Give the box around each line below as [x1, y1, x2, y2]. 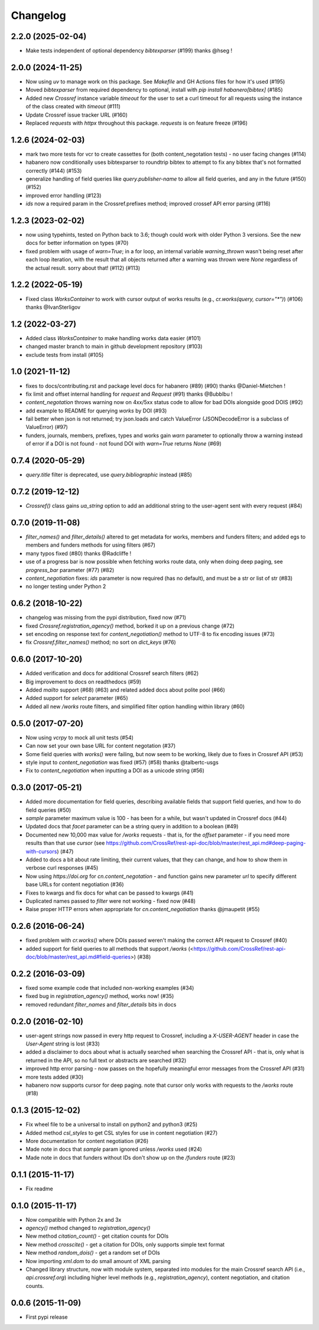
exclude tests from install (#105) [25, 351, 104, 358]
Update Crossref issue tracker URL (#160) [25, 111, 128, 118]
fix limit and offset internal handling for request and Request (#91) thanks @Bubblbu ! [25, 390, 233, 398]
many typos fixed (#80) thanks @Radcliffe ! [25, 550, 132, 557]
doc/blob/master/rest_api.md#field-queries [25, 953, 131, 961]
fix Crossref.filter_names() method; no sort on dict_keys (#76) [25, 639, 177, 646]
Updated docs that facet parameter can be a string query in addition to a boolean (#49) [25, 823, 239, 830]
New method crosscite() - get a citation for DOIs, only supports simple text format [25, 1241, 225, 1248]
